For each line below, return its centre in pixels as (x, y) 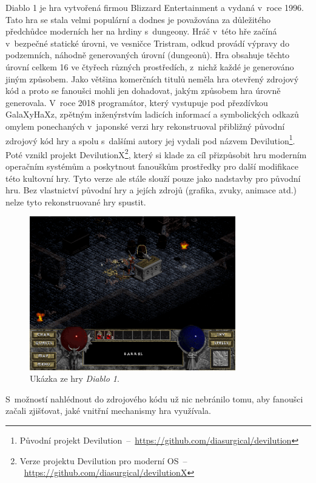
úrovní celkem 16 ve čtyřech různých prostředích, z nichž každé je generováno (150, 66)
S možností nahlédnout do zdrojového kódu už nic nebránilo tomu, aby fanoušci (154, 398)
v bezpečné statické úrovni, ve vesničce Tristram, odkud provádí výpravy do (147, 43)
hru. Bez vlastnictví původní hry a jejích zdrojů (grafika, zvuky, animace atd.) (151, 190)
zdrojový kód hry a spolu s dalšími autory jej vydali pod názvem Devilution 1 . (150, 139)
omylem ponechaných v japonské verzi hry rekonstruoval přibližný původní (145, 126)
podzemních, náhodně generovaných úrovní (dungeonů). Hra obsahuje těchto (148, 55)
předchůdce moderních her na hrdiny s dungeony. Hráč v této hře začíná (141, 31)
